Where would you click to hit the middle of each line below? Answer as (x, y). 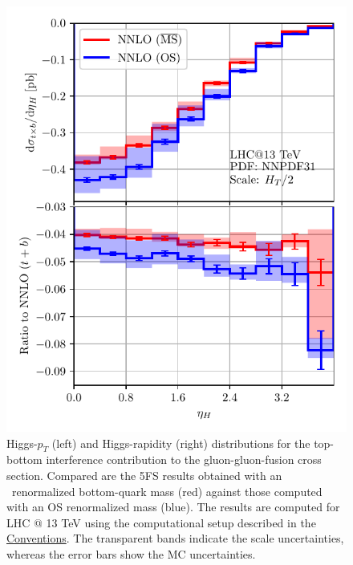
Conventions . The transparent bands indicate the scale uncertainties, (175, 538)
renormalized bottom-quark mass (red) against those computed (167, 491)
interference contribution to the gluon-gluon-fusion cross (184, 459)
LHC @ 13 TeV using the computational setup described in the (161, 522)
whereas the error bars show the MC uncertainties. (131, 553)
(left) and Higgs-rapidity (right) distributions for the (181, 443)
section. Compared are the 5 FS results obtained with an (144, 475)
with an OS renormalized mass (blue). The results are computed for (173, 507)
